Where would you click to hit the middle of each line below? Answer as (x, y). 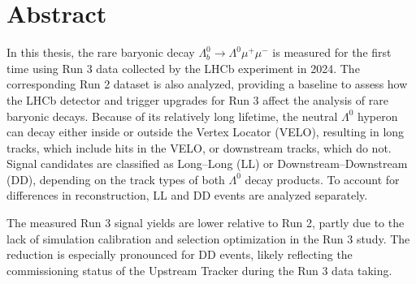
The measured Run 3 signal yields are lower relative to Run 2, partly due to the (206, 223)
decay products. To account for (322, 179)
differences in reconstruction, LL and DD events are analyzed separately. (187, 195)
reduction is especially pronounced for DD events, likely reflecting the (180, 254)
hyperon (378, 116)
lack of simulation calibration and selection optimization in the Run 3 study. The (208, 238)
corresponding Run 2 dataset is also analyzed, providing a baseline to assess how (207, 84)
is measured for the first (332, 52)
